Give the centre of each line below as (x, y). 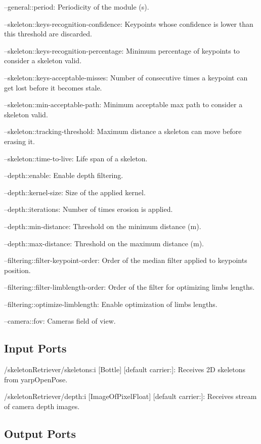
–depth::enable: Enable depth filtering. (64, 175)
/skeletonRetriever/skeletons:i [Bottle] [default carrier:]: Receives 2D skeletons (125, 369)
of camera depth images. (42, 406)
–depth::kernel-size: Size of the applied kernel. (75, 192)
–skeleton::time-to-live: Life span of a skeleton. (76, 158)
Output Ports (40, 434)
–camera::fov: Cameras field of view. (60, 321)
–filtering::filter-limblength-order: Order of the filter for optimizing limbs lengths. (129, 287)
